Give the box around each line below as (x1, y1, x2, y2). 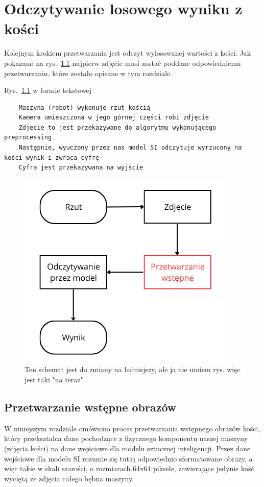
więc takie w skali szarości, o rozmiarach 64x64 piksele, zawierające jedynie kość (4, 463, 254, 474)
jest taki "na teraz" (25, 374, 83, 385)
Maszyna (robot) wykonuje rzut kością (18, 104, 151, 111)
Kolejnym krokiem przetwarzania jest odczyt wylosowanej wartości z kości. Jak (4, 47, 251, 58)
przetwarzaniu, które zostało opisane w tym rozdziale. (4, 67, 172, 78)
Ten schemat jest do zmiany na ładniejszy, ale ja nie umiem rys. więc (25, 364, 241, 375)
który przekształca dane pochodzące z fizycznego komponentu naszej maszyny (4, 433, 248, 444)
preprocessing (4, 134, 52, 141)
